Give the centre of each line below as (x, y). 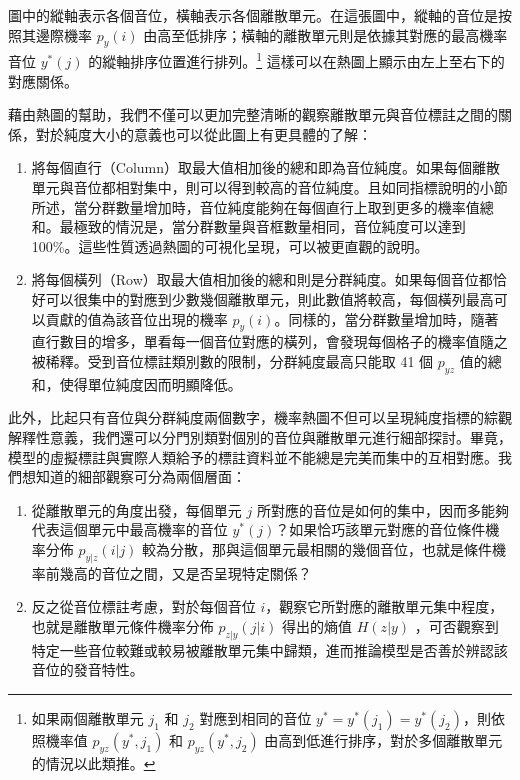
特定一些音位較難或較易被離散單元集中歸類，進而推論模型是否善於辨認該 (269, 649)
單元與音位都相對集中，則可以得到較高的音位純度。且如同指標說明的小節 (269, 187)
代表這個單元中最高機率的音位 (129, 529)
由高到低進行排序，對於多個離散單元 (383, 739)
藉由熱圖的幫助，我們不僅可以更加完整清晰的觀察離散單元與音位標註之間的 (253, 114)
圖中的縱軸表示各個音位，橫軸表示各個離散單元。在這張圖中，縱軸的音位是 (253, 15)
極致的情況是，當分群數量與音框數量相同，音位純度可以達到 (269, 226)
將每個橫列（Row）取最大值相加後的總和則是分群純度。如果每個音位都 (262, 279)
